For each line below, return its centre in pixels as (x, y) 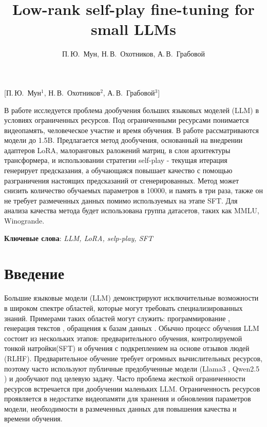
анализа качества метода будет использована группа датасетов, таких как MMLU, (132, 210)
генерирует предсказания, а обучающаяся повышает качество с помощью (118, 170)
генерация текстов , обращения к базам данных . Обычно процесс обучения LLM (132, 328)
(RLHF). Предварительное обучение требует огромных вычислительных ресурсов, (133, 358)
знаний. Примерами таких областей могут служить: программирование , (117, 318)
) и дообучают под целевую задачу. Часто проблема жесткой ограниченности (125, 378)
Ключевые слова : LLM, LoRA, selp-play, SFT (79, 238)
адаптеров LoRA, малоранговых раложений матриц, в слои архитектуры (117, 150)
